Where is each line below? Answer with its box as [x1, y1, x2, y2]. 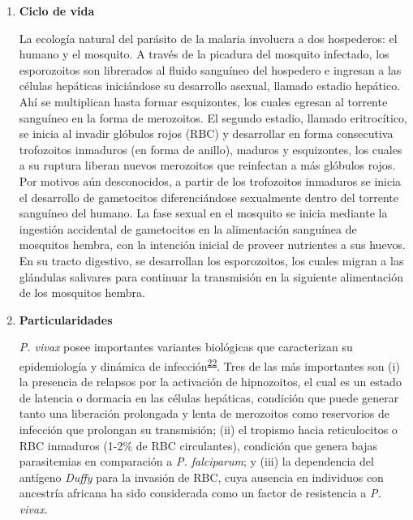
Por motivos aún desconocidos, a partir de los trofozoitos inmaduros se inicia [19, 172, 402, 189]
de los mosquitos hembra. [19, 284, 145, 301]
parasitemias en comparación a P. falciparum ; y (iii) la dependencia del [19, 453, 374, 470]
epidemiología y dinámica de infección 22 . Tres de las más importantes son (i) [19, 355, 400, 374]
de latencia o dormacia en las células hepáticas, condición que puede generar [19, 389, 399, 406]
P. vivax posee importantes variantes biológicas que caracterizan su [19, 338, 353, 355]
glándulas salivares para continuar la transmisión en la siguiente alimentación [19, 268, 403, 285]
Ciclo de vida [19, 2, 95, 19]
